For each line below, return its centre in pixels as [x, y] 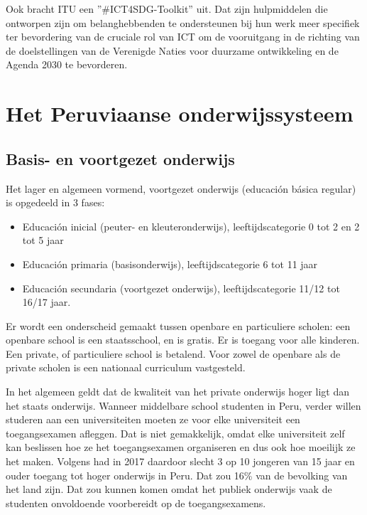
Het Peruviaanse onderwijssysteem [180, 113]
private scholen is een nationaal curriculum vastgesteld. [126, 367]
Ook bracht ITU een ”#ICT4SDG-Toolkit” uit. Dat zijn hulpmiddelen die [167, 9]
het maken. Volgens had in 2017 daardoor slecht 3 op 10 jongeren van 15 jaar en [180, 461]
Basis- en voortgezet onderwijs [120, 158]
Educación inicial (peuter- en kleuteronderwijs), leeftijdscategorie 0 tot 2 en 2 [191, 226]
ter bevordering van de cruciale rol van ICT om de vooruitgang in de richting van [183, 37]
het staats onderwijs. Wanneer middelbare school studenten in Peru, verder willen [183, 405]
